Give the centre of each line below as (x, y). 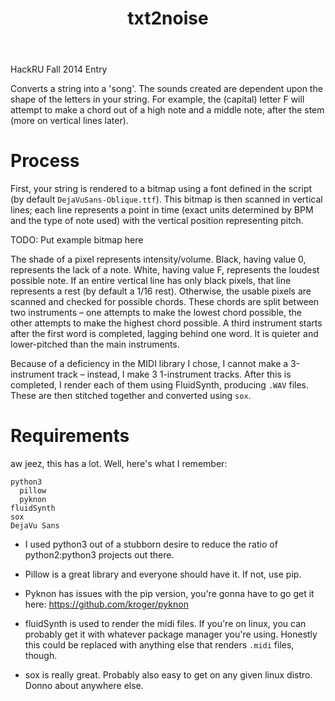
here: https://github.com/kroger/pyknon (106, 604)
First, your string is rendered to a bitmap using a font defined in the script (161, 189)
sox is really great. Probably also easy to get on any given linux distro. (168, 675)
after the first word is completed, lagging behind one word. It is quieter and (164, 334)
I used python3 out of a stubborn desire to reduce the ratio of (151, 544)
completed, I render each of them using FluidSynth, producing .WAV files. (160, 385)
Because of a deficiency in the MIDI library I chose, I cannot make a (149, 364)
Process (45, 161)
